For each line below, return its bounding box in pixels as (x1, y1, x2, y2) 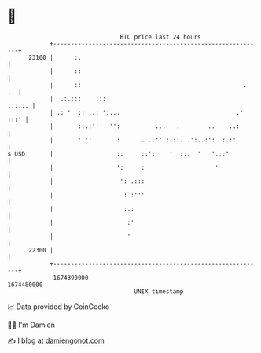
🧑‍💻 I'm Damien (7, 320, 56, 329)
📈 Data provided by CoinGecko (7, 302, 110, 311)
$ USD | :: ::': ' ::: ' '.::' (7, 149, 230, 158)
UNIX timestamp (134, 287, 184, 296)
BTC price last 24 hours (119, 33, 201, 41)
